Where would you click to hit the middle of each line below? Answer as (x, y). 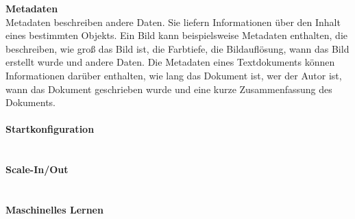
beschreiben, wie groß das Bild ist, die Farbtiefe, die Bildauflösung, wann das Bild (177, 48)
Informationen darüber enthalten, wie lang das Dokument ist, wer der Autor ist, (174, 75)
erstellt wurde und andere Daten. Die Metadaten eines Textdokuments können (170, 62)
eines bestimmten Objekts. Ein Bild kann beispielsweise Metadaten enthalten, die (177, 35)
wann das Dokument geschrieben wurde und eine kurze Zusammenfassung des (169, 89)
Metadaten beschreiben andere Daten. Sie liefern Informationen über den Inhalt (173, 22)
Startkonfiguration (50, 129)
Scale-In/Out (37, 169)
